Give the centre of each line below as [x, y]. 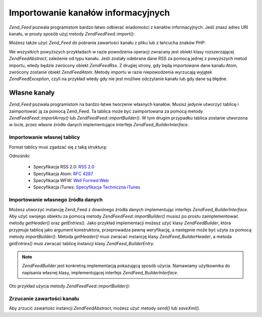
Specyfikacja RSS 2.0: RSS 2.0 [64, 167]
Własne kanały [32, 93]
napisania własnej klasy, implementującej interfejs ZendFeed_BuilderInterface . [100, 272]
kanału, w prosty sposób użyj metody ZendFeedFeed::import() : [72, 33]
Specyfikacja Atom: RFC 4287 [63, 174]
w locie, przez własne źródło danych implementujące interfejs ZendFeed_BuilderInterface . [99, 125]
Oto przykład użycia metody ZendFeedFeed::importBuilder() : [70, 286]
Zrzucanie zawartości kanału [44, 299]
